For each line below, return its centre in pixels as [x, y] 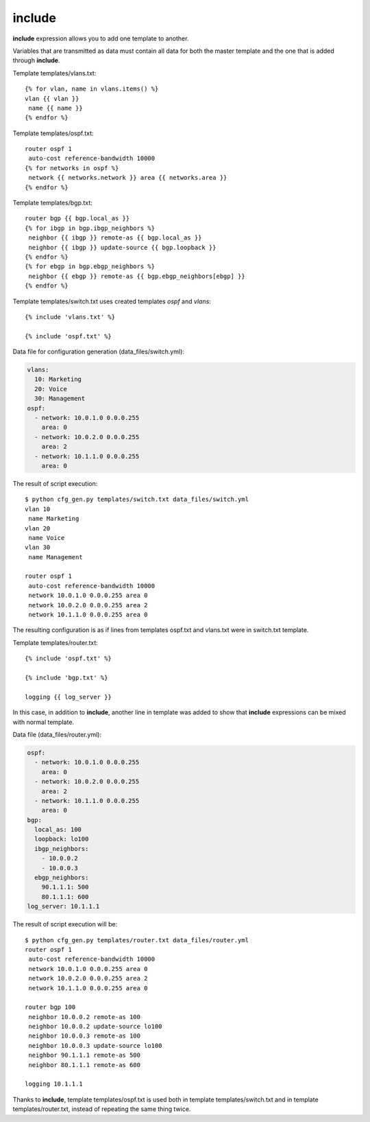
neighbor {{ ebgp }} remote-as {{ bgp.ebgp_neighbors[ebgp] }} [137, 276]
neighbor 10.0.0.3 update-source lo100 [95, 1045]
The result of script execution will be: [65, 924]
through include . [36, 60]
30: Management [60, 399]
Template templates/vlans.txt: [54, 73]
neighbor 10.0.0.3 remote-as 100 [84, 1036]
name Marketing [54, 519]
